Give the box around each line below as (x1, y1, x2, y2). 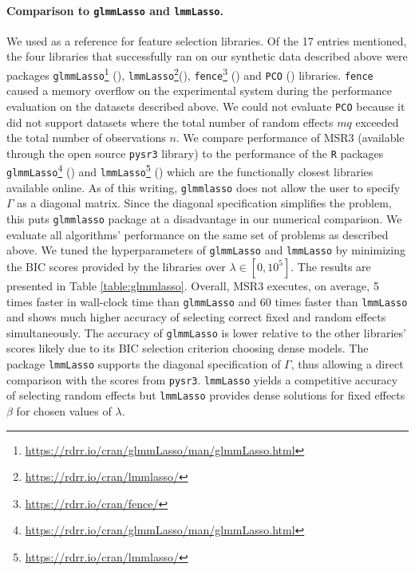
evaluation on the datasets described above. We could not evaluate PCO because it (6, 97, 405, 114)
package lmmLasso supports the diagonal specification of (6, 356, 281, 372)
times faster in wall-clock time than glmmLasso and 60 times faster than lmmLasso (6, 293, 408, 309)
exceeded (355, 113, 399, 130)
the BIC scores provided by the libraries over (6, 258, 226, 274)
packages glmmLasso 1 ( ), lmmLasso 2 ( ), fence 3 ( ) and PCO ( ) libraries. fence (6, 65, 373, 83)
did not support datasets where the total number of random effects (6, 113, 334, 130)
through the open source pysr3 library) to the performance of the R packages (6, 144, 384, 161)
